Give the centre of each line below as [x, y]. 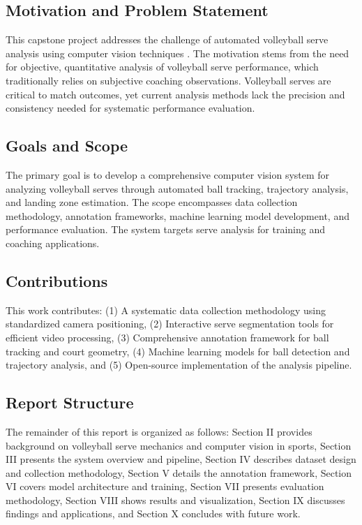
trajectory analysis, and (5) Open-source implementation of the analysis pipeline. [179, 365]
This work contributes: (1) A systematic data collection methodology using [166, 310]
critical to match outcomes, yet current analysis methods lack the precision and [175, 94]
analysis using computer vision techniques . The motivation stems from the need [178, 53]
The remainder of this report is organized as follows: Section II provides [159, 431]
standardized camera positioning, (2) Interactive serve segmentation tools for [170, 324]
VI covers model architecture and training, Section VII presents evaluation [165, 486]
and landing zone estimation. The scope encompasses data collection [152, 202]
